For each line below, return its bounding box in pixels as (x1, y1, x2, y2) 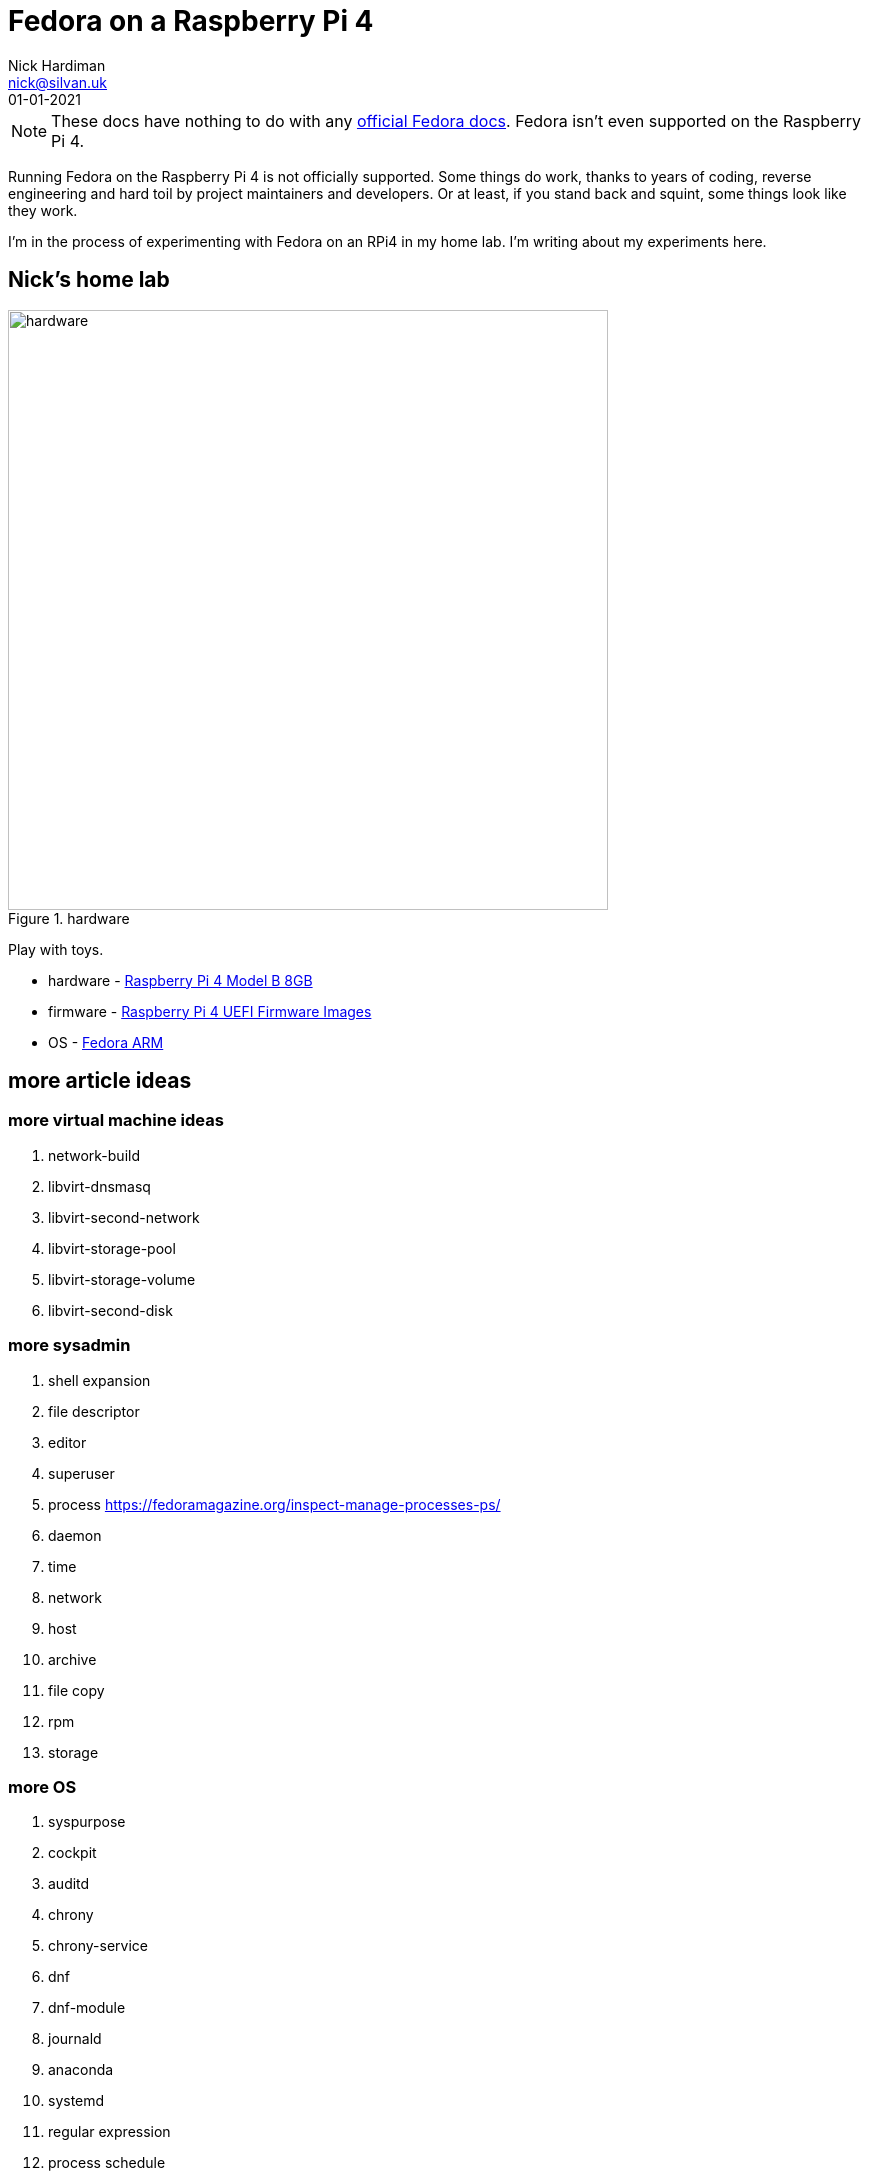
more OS (8, 1776, 77, 1797)
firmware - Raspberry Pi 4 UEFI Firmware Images (48, 1002, 372, 1020)
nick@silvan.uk (8, 73, 108, 91)
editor (48, 1433, 87, 1451)
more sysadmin (8, 1335, 131, 1356)
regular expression (48, 2123, 171, 2141)
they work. (8, 201, 78, 219)
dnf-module (48, 1999, 126, 2017)
